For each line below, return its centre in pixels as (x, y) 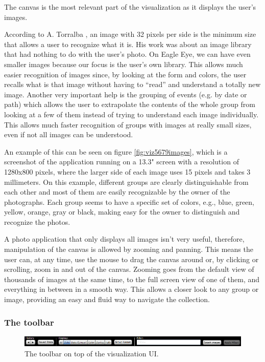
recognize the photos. (37, 221)
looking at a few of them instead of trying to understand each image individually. (131, 114)
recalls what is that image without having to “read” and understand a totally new (132, 84)
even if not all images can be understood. (69, 134)
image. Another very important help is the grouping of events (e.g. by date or (126, 94)
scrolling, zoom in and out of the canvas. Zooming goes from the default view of (129, 269)
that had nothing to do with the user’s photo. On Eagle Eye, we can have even (127, 54)
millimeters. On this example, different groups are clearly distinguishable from (126, 182)
